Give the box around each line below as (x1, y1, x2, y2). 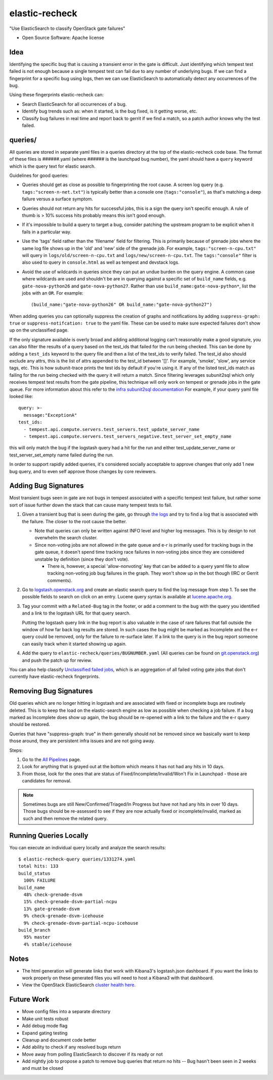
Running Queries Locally (9, 831, 88, 840)
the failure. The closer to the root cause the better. (22, 518, 127, 524)
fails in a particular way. (22, 229, 72, 235)
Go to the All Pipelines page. (22, 757, 81, 763)
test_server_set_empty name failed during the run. (9, 452, 114, 458)
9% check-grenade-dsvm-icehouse (23, 913, 104, 919)
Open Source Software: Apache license (22, 34, 105, 41)
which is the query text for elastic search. (9, 163, 96, 169)
